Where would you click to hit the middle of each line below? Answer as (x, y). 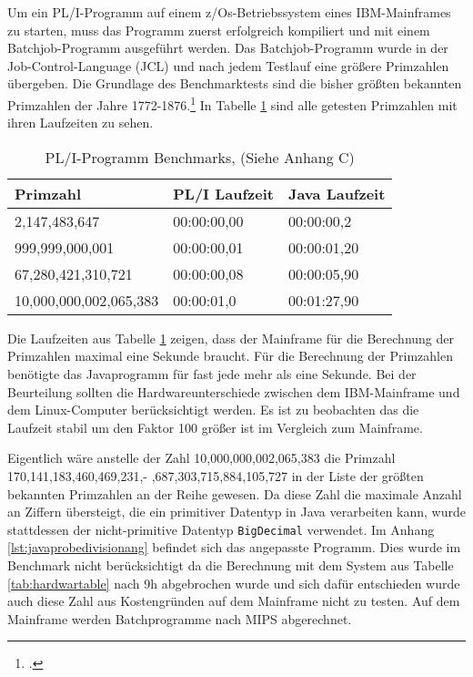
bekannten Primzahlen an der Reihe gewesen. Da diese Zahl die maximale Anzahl (235, 493)
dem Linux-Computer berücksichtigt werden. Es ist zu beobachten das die (213, 410)
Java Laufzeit (337, 193)
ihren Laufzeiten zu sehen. (81, 123)
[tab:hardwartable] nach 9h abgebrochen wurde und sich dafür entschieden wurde (234, 583)
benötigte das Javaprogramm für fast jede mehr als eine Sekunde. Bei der (212, 374)
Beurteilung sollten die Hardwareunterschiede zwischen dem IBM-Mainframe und (234, 391)
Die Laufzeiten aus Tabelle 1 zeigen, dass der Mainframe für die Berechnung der (231, 338)
